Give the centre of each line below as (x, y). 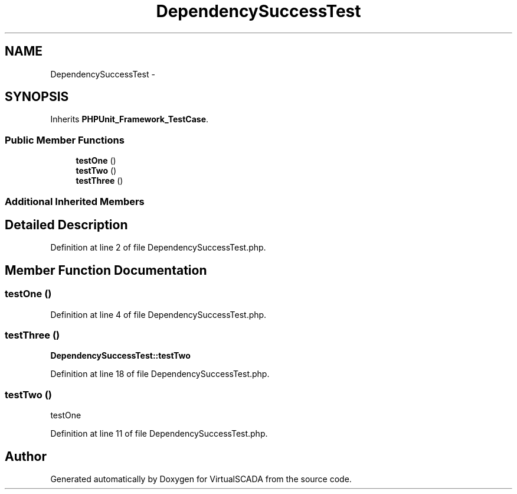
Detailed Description (66, 225)
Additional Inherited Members (75, 201)
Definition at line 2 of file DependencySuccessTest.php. (158, 248)
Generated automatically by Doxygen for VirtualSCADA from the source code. (201, 479)
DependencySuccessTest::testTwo (120, 356)
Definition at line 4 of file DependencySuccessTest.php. (158, 314)
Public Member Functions (65, 140)
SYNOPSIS (37, 97)
